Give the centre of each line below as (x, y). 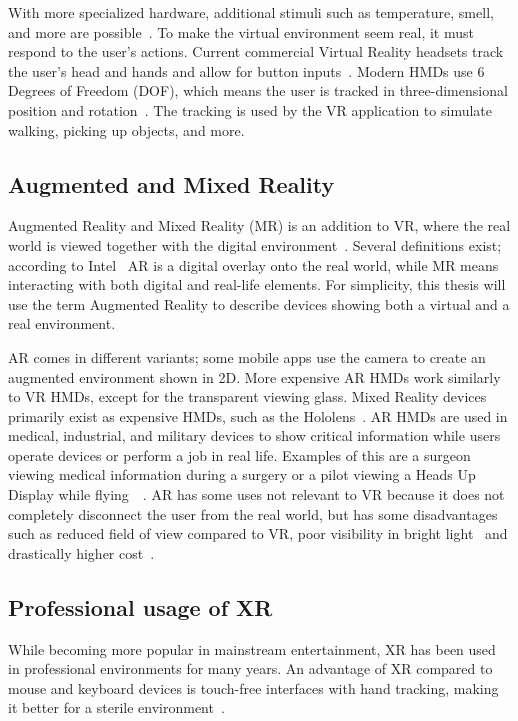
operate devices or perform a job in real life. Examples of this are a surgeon (239, 454)
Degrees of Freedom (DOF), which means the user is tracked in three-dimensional (258, 90)
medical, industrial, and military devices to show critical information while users (254, 435)
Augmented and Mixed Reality (171, 183)
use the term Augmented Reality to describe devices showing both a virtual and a (259, 303)
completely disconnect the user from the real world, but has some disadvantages (253, 513)
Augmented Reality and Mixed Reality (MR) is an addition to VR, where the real (259, 225)
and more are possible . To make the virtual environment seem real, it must (241, 31)
